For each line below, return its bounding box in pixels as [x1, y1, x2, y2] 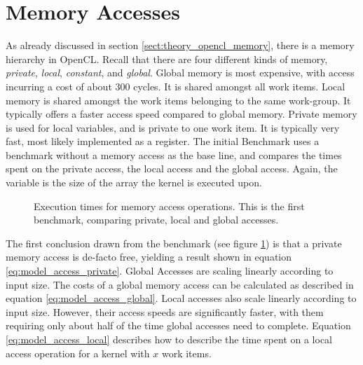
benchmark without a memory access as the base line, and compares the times [6, 147, 342, 162]
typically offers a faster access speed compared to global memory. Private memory [6, 106, 357, 121]
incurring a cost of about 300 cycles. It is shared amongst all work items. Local [6, 78, 345, 93]
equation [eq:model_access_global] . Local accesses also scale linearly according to [6, 291, 357, 305]
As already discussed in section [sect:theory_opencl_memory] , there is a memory [6, 38, 355, 53]
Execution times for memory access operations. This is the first [34, 198, 305, 213]
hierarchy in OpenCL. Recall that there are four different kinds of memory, [6, 51, 328, 66]
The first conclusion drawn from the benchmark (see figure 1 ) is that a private [6, 235, 342, 250]
